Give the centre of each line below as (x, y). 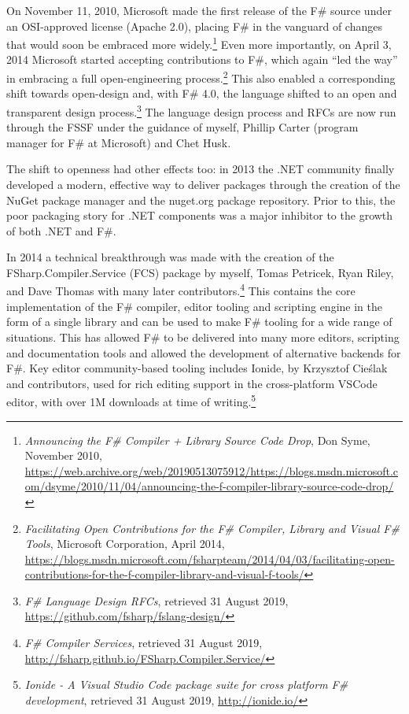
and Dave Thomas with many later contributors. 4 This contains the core (181, 290)
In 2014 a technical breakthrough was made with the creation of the (170, 257)
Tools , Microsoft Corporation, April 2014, (125, 544)
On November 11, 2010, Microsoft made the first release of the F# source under (199, 10)
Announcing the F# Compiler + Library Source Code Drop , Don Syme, (197, 440)
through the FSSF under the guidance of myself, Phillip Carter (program (182, 127)
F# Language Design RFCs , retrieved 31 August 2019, (157, 600)
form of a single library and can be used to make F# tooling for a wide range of (199, 322)
